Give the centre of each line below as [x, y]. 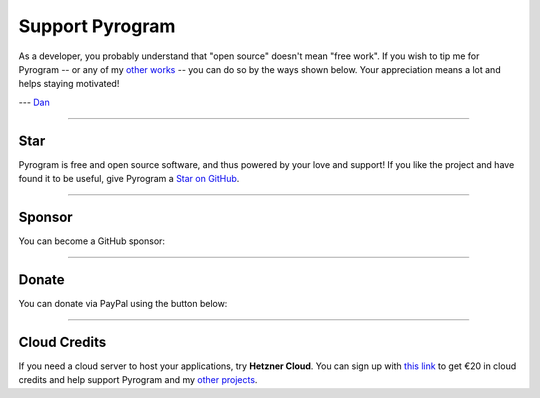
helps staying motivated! [69, 84]
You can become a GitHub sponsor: [91, 241]
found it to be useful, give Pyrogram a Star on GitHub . [129, 179]
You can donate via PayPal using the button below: [123, 303]
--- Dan [34, 102]
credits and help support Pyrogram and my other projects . [138, 380]
